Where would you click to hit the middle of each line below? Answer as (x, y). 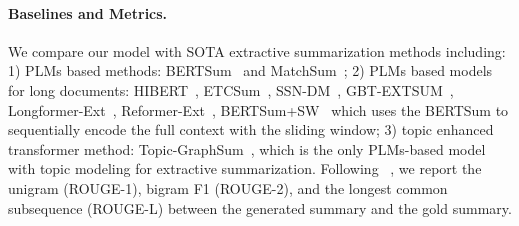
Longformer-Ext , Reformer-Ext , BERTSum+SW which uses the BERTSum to (258, 109)
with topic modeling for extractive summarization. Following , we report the (245, 168)
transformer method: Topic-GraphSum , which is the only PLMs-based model (247, 148)
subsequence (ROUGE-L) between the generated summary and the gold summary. (260, 207)
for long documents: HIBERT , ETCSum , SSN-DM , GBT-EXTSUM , (231, 89)
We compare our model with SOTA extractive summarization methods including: (257, 50)
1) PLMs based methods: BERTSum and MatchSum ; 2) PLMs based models (250, 70)
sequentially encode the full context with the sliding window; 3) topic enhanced (251, 129)
